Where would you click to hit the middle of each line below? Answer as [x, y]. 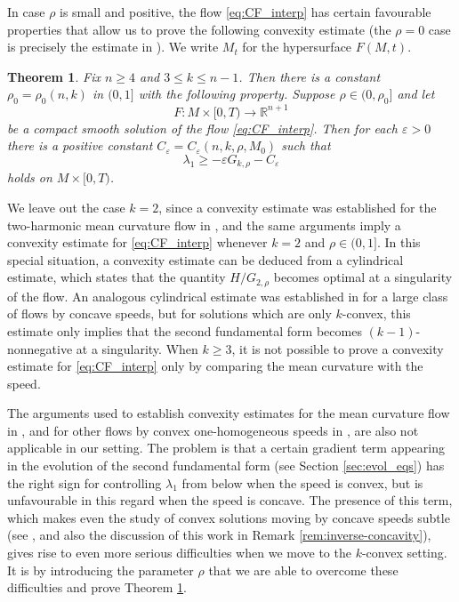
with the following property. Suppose [237, 94]
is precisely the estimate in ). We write [113, 47]
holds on [30, 177]
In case [26, 12]
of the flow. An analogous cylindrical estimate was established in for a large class [228, 296]
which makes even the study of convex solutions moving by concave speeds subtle [229, 517]
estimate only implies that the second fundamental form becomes [185, 330]
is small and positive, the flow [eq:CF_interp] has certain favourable [246, 12]
